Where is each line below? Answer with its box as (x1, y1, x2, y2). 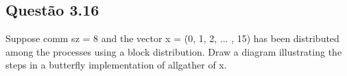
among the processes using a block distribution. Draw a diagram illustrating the (5, 44, 342, 58)
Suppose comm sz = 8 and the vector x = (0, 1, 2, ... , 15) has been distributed (5, 31, 339, 45)
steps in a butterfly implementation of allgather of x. (5, 58, 227, 72)
